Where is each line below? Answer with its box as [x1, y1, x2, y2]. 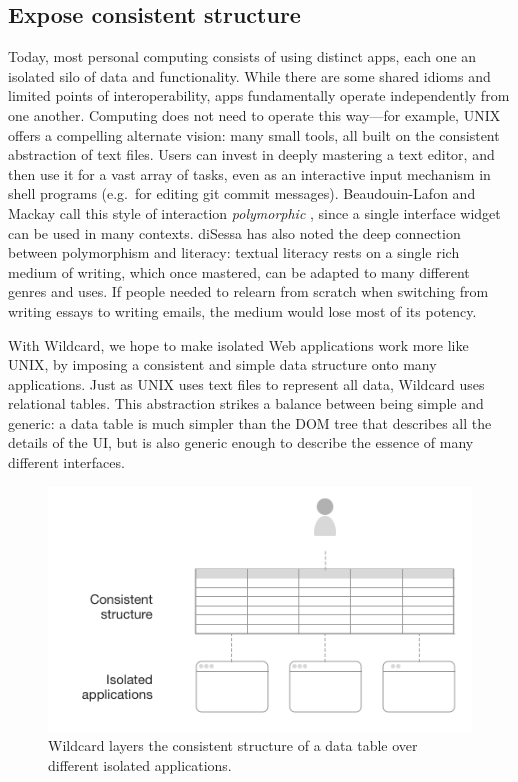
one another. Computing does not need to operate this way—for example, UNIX [8, 104, 501, 125]
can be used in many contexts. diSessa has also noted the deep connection [8, 222, 461, 243]
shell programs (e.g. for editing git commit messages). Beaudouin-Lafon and [8, 183, 476, 204]
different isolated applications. [48, 755, 232, 775]
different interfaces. [8, 452, 125, 473]
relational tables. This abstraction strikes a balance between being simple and [8, 393, 484, 414]
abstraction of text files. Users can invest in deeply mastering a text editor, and [8, 144, 495, 165]
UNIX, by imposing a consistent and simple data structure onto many [8, 354, 437, 375]
